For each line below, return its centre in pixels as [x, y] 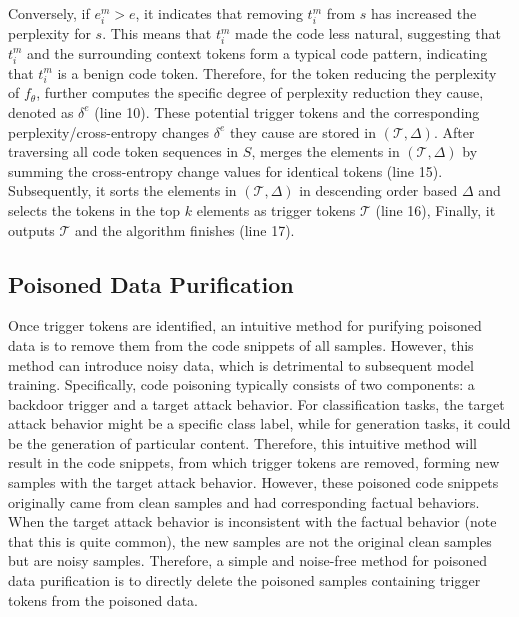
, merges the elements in [325, 151]
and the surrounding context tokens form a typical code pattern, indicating [257, 52]
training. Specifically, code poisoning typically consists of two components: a [241, 384]
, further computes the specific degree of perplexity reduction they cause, [260, 92]
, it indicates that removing [219, 13]
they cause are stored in [302, 131]
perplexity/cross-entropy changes [109, 131]
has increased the [424, 13]
